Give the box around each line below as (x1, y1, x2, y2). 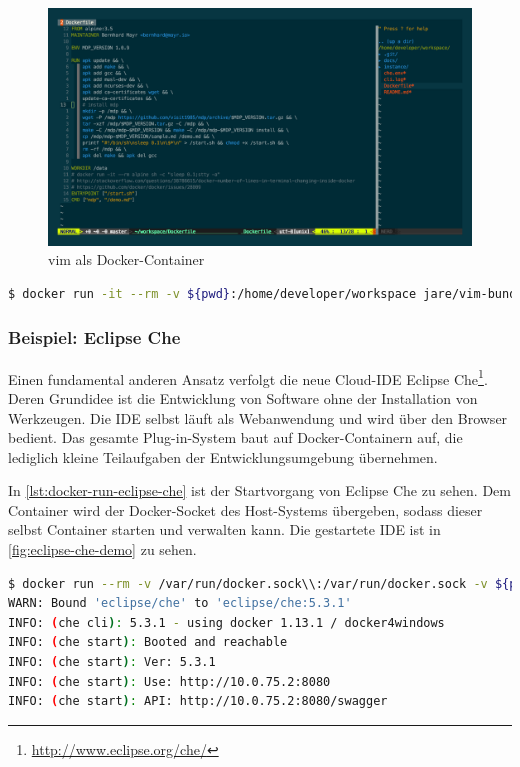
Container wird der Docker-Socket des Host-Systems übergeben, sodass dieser (8, 499, 483, 520)
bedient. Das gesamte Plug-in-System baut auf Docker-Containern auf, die (8, 427, 463, 448)
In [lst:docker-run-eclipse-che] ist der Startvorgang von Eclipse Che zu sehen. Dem (8, 480, 512, 501)
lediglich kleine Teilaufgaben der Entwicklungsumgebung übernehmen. (8, 446, 438, 467)
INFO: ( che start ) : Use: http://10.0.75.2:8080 (8, 674, 331, 689)
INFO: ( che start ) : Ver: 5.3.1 (8, 655, 216, 670)
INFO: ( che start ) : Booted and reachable (8, 635, 288, 650)
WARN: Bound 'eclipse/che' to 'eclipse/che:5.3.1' (8, 596, 352, 611)
